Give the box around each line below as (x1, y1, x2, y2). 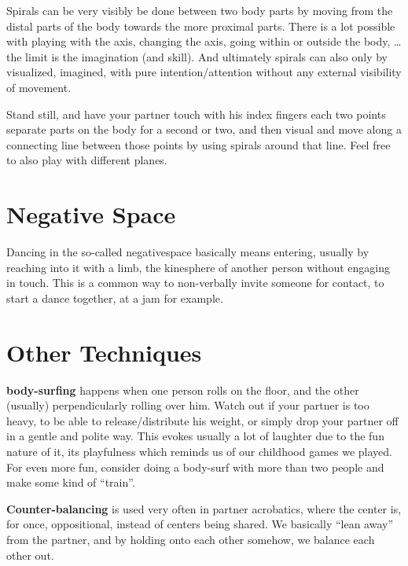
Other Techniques (6, 336, 202, 368)
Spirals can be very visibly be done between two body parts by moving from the (6, 2, 393, 18)
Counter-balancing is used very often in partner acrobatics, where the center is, (6, 500, 402, 516)
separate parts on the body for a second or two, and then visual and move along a (6, 121, 402, 138)
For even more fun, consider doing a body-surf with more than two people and (6, 458, 384, 475)
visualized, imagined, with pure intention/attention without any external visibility (6, 64, 402, 80)
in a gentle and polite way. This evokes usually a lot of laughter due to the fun (6, 428, 384, 444)
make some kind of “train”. (6, 474, 135, 491)
